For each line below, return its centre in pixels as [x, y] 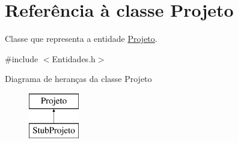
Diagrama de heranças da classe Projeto [78, 79]
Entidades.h [74, 58]
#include [22, 58]
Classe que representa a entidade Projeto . [81, 39]
